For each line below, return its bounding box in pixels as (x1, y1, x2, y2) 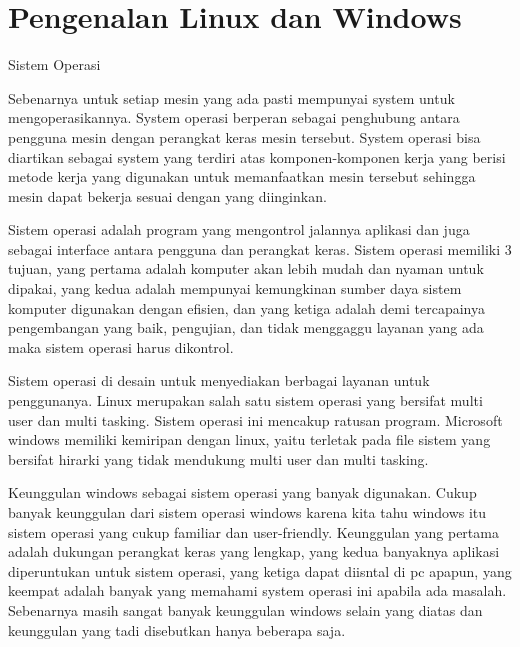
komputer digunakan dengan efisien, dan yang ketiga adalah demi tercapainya (8, 297, 485, 318)
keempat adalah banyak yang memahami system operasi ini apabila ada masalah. (8, 580, 507, 601)
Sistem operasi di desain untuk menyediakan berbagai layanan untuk (8, 370, 430, 391)
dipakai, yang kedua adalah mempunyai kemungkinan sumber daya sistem (8, 278, 462, 299)
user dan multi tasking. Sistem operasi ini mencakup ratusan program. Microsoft (8, 409, 503, 430)
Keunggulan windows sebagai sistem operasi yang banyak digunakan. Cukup (8, 482, 477, 503)
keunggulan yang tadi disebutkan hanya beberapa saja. (8, 619, 346, 640)
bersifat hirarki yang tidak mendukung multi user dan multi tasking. (8, 448, 429, 469)
